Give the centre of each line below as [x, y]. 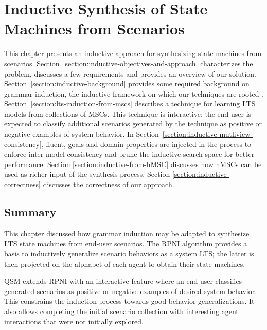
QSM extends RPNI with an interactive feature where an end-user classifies [123, 281]
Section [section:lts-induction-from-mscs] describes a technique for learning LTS [130, 104]
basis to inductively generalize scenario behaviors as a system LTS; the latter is [129, 254]
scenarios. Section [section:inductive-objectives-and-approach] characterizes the [129, 63]
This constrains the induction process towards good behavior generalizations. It [129, 301]
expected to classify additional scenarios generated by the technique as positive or [133, 124]
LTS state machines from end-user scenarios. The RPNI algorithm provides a [126, 243]
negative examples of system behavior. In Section [82, 134]
